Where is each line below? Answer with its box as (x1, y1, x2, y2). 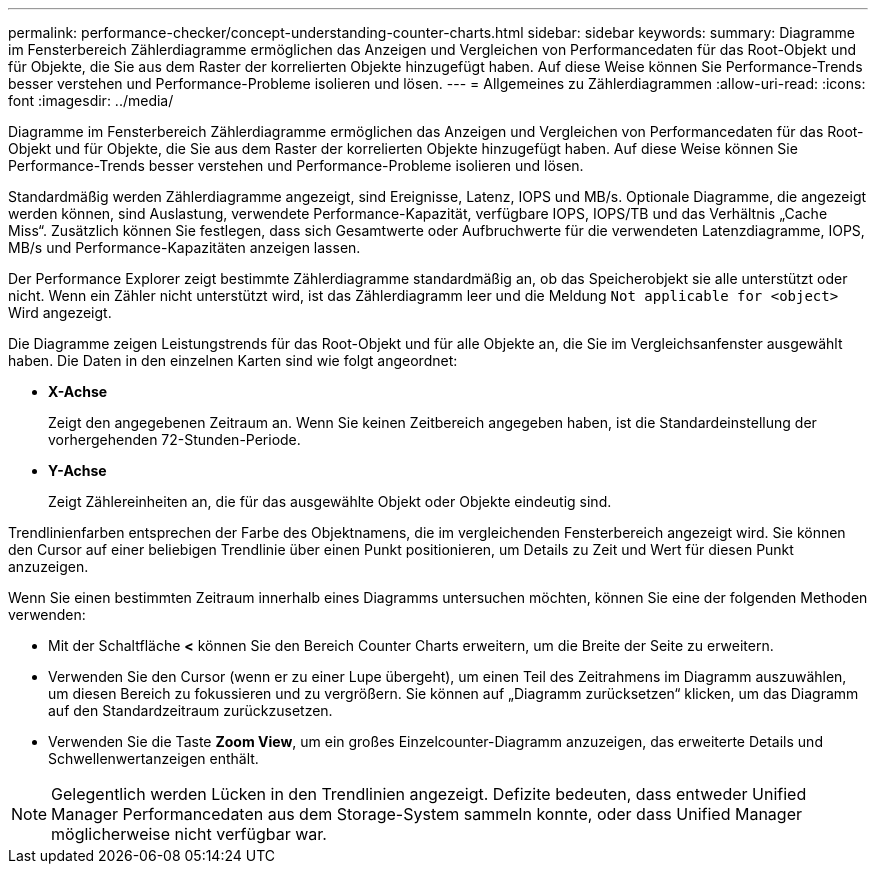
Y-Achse (48, 462, 107, 479)
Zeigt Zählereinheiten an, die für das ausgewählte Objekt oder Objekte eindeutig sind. (48, 493, 612, 510)
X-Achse (48, 383, 108, 400)
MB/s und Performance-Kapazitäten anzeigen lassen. (8, 239, 361, 256)
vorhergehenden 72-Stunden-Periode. (48, 431, 301, 448)
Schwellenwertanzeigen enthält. (48, 750, 259, 767)
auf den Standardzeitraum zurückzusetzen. (48, 702, 333, 719)
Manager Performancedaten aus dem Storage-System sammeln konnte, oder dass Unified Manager (51, 804, 802, 824)
